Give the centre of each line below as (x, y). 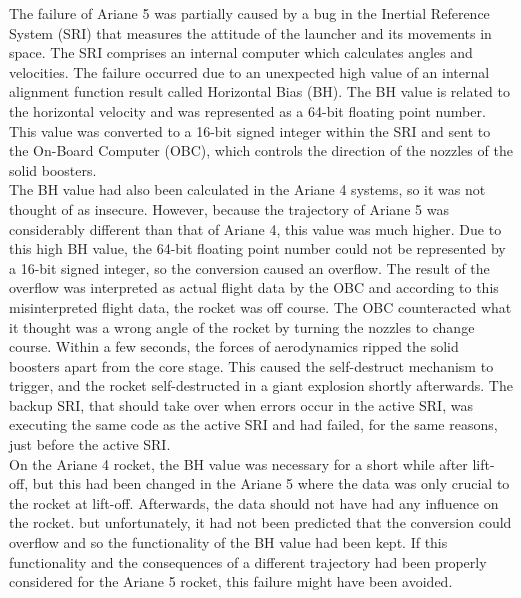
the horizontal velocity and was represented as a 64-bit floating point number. (247, 110)
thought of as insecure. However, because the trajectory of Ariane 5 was (229, 208)
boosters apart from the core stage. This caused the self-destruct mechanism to (251, 365)
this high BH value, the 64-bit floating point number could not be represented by (257, 248)
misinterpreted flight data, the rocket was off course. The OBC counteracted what (260, 306)
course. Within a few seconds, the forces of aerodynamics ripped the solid (234, 346)
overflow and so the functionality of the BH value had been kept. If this (228, 542)
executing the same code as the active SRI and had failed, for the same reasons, (253, 424)
